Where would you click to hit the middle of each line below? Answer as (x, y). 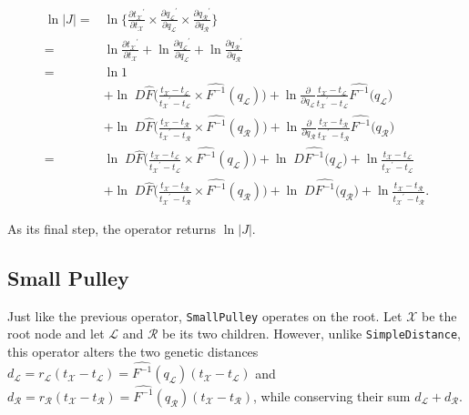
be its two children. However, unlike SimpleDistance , (311, 334)
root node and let (56, 334)
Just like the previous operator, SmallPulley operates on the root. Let (205, 315)
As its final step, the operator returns (112, 228)
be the (439, 315)
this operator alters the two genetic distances (133, 351)
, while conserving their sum (332, 395)
